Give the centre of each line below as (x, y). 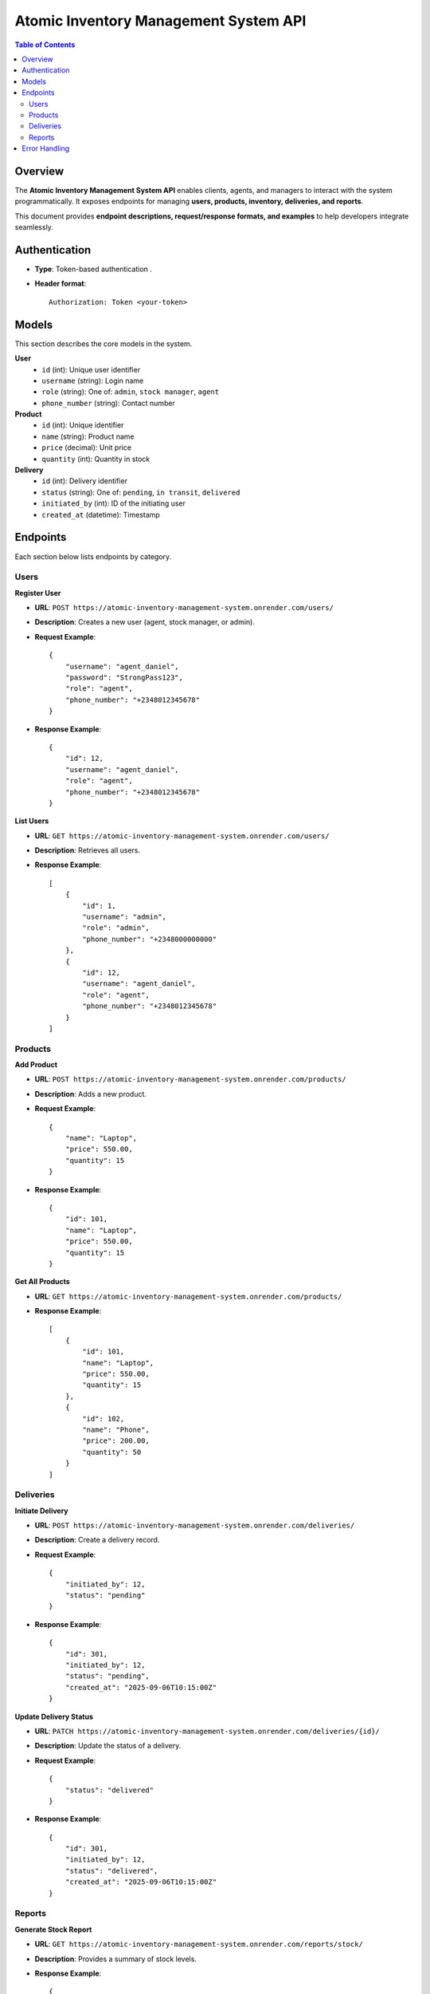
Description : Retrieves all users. (88, 850)
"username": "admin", (125, 917)
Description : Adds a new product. (91, 1094)
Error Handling (46, 148)
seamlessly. (34, 227)
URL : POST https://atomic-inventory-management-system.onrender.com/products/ (190, 1079)
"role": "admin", (116, 928)
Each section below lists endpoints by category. (93, 556)
